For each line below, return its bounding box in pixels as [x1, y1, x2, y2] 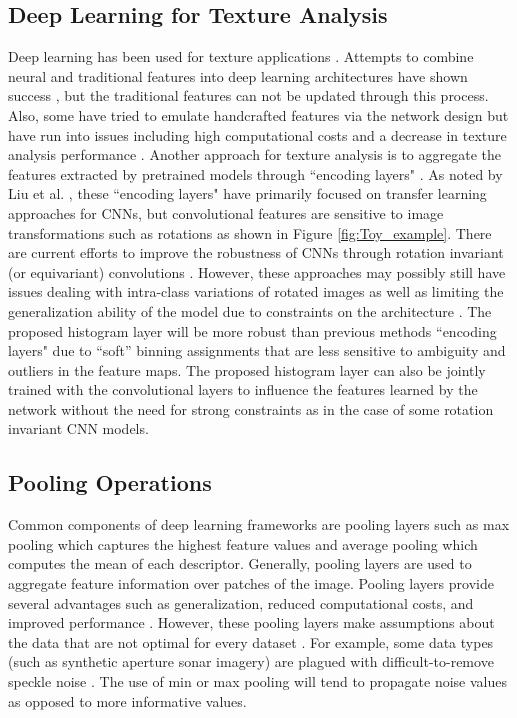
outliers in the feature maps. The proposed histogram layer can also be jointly [8, 359, 486, 380]
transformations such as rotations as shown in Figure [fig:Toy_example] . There [8, 222, 492, 243]
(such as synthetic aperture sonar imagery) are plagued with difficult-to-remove [8, 651, 494, 672]
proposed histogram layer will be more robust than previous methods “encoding [8, 320, 497, 341]
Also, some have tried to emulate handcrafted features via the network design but [8, 104, 509, 125]
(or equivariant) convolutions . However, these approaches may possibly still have [8, 261, 506, 282]
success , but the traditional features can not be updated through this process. [8, 85, 489, 106]
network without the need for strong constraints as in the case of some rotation [8, 398, 494, 419]
